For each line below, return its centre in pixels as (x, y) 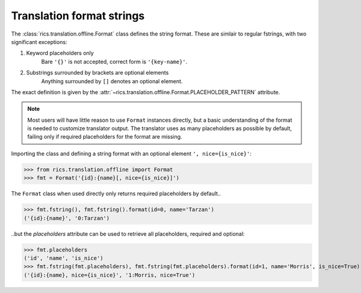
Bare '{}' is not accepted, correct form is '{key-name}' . (114, 61)
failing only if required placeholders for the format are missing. (105, 137)
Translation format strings (78, 16)
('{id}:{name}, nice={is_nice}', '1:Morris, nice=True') (110, 275)
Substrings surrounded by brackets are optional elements (97, 73)
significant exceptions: (39, 42)
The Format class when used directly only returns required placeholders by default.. (116, 194)
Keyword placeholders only (60, 53)
